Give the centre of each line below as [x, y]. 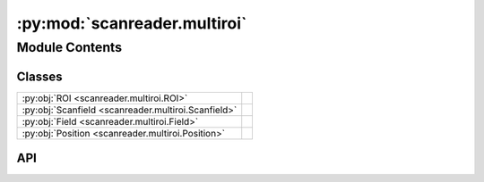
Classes [39, 76]
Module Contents [69, 47]
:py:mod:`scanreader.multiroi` [132, 23]
